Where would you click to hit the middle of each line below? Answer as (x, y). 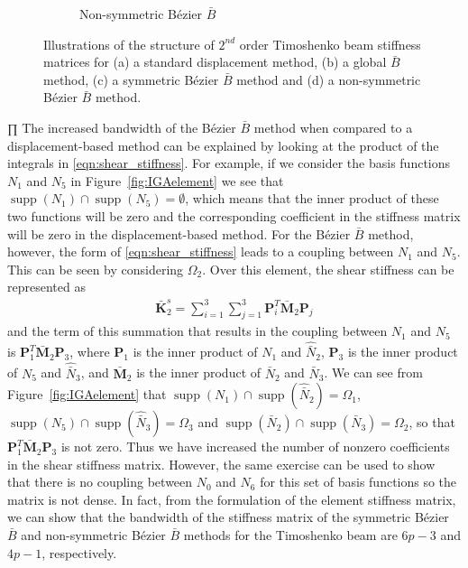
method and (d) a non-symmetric (329, 79)
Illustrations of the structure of (129, 44)
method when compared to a (333, 127)
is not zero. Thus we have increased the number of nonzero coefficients (255, 447)
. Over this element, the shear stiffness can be (328, 269)
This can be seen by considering (96, 269)
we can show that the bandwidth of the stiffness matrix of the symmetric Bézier (228, 517)
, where (90, 352)
